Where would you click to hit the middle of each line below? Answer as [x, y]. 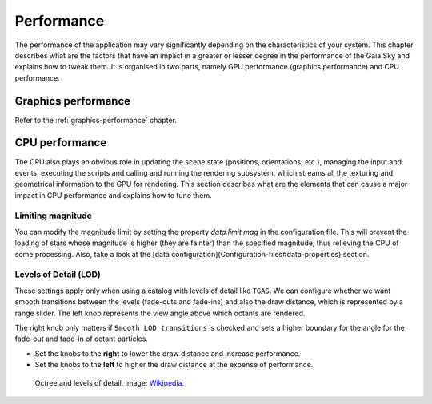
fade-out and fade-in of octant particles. [81, 339]
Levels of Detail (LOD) [58, 275]
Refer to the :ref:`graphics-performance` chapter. [96, 120]
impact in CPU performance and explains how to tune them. [113, 195]
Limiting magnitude [53, 216]
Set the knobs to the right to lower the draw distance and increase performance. [168, 353]
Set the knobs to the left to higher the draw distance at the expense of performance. [174, 365]
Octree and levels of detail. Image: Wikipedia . [109, 382]
